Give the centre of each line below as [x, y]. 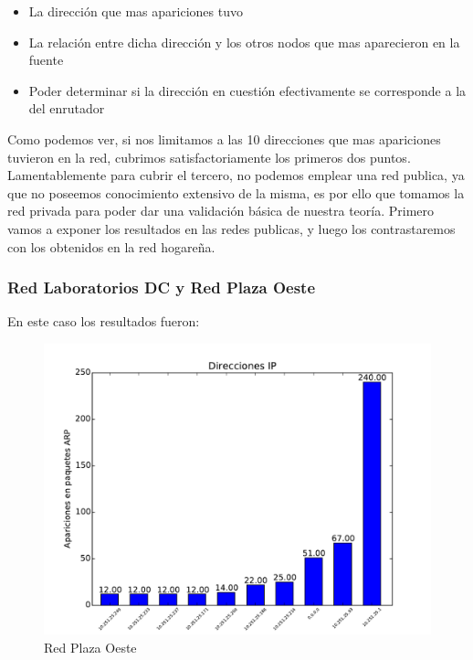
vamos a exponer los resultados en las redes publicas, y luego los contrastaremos [231, 228]
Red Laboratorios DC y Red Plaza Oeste [162, 287]
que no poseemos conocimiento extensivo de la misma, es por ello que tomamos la [236, 192]
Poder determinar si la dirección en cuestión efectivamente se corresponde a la [247, 90]
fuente [46, 60]
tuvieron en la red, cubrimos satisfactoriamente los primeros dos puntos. [209, 157]
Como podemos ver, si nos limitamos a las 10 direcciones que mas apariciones [224, 138]
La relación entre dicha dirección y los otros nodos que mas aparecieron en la [244, 42]
